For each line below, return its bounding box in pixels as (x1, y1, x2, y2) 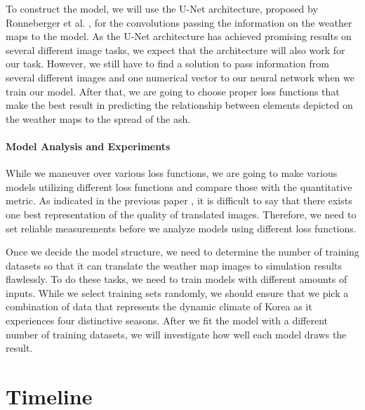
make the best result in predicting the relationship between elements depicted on (6, 98, 353, 112)
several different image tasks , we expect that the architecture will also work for (6, 42, 345, 57)
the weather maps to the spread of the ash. (6, 111, 191, 126)
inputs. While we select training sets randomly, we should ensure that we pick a (6, 285, 349, 300)
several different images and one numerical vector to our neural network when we (6, 70, 354, 84)
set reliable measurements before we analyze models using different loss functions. (6, 220, 357, 235)
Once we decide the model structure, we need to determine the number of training (6, 244, 359, 259)
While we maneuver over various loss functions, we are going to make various (6, 166, 338, 180)
